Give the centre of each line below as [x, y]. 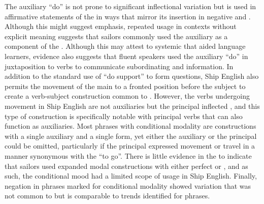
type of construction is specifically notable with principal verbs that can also [124, 116]
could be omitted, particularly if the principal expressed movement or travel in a [130, 146]
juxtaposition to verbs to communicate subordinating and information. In [119, 66]
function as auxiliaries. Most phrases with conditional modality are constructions [130, 126]
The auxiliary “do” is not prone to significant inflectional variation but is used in [130, 6]
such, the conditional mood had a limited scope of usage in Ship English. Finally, [131, 176]
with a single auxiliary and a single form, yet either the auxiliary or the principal [131, 136]
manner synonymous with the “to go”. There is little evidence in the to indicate [128, 155]
